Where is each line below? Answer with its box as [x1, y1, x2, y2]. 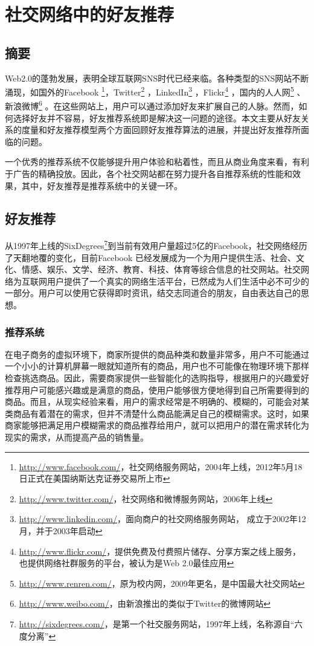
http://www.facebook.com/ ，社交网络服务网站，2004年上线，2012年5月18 [19, 460, 303, 473]
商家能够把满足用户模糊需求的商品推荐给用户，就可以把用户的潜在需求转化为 [5, 419, 309, 431]
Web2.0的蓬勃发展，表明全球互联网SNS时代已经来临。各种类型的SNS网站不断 [5, 71, 309, 84]
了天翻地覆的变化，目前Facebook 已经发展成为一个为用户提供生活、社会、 [5, 251, 296, 263]
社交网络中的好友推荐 [5, 2, 175, 27]
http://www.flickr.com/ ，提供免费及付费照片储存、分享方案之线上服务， [19, 544, 301, 557]
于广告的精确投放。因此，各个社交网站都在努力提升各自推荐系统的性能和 [5, 167, 292, 180]
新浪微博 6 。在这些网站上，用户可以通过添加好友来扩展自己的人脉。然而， [5, 98, 299, 112]
